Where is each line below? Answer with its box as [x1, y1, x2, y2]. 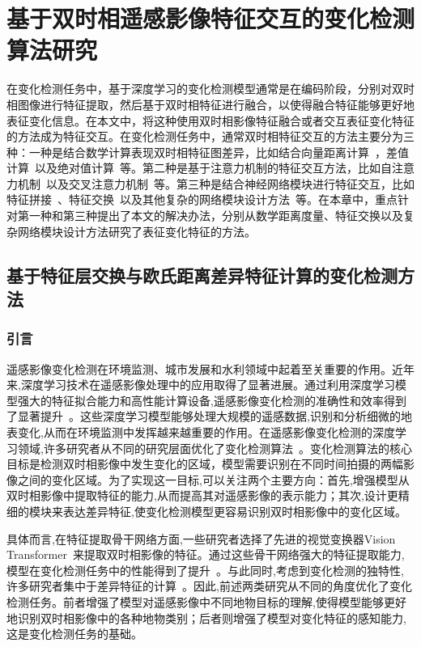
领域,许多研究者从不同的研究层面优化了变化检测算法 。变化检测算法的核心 [17, 439, 412, 456]
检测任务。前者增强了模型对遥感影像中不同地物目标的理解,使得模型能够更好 [6, 593, 406, 610]
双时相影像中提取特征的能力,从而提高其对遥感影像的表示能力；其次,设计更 [6, 487, 398, 504]
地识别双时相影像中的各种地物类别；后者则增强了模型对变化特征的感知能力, [6, 609, 406, 626]
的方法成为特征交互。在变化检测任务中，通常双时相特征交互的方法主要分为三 [6, 128, 415, 145]
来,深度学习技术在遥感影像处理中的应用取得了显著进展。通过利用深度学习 [6, 376, 395, 393]
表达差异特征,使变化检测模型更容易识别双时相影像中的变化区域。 [62, 502, 406, 519]
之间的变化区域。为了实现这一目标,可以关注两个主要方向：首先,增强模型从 [17, 471, 410, 488]
